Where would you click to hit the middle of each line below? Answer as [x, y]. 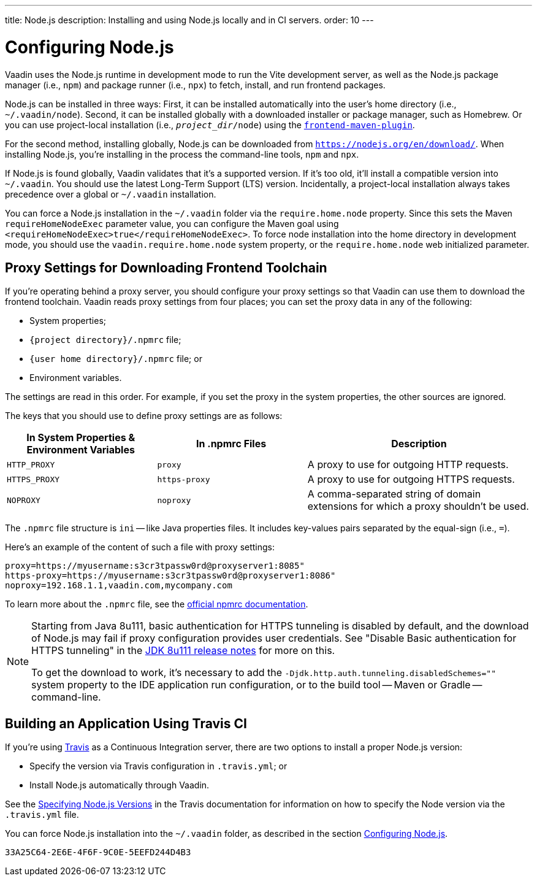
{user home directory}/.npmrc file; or [116, 359]
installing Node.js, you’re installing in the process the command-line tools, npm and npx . [182, 154]
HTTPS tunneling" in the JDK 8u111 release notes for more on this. [183, 651]
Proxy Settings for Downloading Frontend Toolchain [166, 267]
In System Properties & [81, 438]
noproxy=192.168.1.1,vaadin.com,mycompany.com [119, 586]
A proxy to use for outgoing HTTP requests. [408, 465]
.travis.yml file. [42, 815]
